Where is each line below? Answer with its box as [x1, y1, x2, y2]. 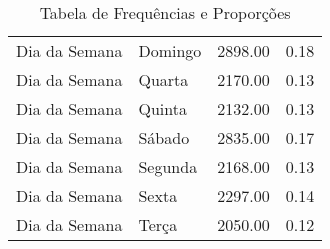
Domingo [138, 39, 202, 62]
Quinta [138, 97, 187, 120]
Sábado [138, 126, 190, 149]
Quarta [138, 68, 189, 91]
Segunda [138, 155, 198, 178]
